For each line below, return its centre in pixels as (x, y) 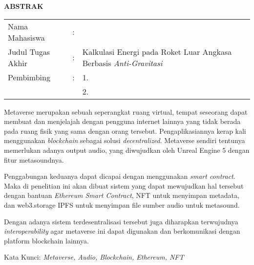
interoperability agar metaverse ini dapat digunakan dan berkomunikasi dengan (122, 231)
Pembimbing (29, 77)
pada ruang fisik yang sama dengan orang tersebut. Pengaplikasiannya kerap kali (125, 131)
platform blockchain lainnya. (46, 240)
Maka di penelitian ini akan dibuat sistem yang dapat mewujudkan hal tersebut (124, 185)
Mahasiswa (26, 37)
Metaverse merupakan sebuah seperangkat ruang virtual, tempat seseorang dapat (126, 111)
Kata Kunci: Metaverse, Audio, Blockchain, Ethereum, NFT (94, 257)
